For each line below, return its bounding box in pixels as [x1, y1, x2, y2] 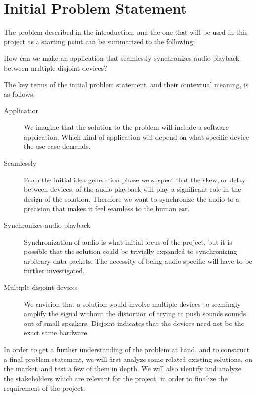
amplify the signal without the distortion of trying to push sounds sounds [24, 308, 246, 319]
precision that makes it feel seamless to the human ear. [24, 203, 190, 214]
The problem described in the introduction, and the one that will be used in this [4, 27, 248, 37]
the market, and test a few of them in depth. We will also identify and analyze [4, 363, 241, 374]
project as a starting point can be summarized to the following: [4, 36, 195, 46]
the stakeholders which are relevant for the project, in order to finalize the [4, 373, 228, 383]
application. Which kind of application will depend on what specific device [24, 131, 249, 142]
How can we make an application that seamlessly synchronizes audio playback [4, 53, 240, 63]
